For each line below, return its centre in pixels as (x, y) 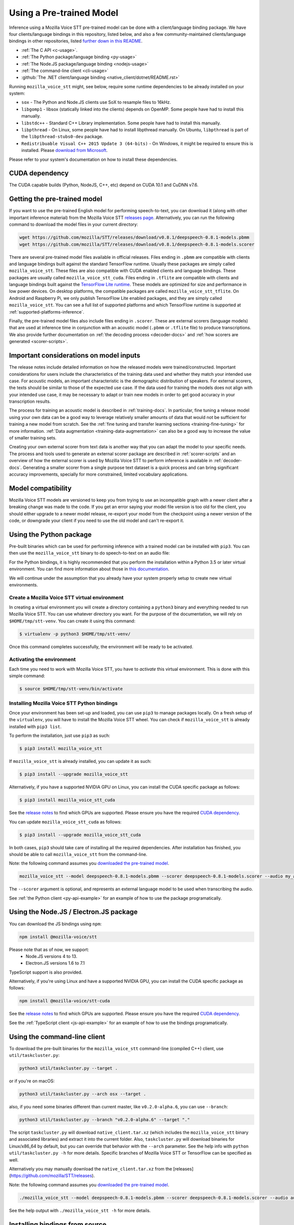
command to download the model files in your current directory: (73, 224)
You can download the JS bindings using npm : (55, 924)
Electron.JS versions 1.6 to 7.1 (55, 963)
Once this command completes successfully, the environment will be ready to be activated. (101, 646)
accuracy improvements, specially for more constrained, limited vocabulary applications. (98, 474)
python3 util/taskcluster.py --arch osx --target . (83, 1094)
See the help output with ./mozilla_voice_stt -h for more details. (80, 1210)
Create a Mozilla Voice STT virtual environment (66, 597)
